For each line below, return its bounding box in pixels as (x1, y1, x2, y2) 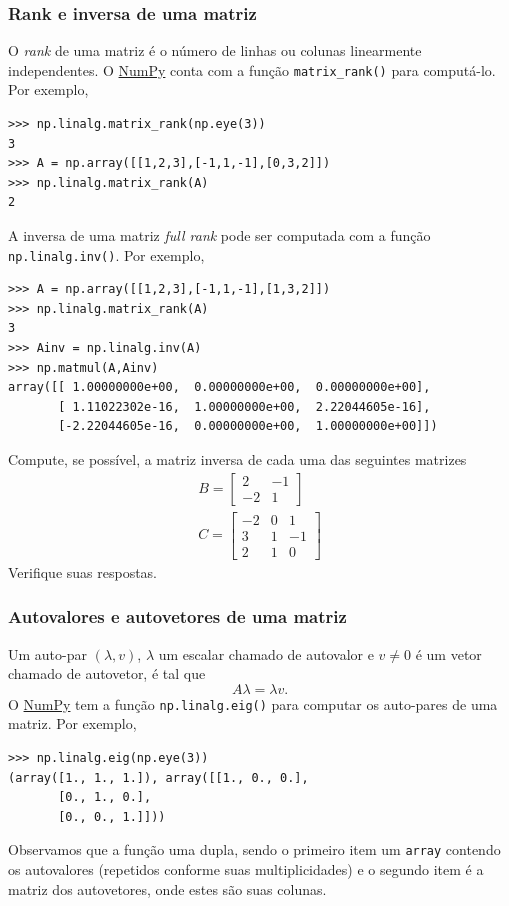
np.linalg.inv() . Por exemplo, (8, 244, 205, 265)
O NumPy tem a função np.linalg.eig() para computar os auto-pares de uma (8, 693, 498, 714)
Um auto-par (8, 643, 87, 664)
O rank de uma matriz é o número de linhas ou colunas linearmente (8, 40, 422, 61)
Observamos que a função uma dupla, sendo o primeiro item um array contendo (8, 839, 501, 860)
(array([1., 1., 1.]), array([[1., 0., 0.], (8, 770, 309, 785)
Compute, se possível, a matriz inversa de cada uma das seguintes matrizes (8, 449, 467, 470)
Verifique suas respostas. (8, 561, 158, 582)
